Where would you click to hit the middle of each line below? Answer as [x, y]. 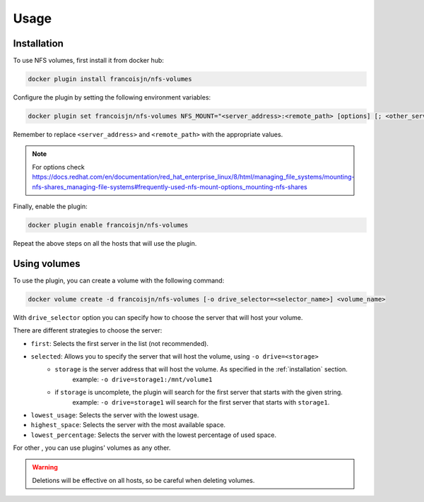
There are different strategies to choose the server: [88, 330]
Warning [45, 467]
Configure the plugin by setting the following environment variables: [112, 97]
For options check [58, 167]
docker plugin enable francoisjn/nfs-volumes [108, 225]
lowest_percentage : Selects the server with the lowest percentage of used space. [154, 435]
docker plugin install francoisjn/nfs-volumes [110, 79]
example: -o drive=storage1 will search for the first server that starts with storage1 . [201, 402]
